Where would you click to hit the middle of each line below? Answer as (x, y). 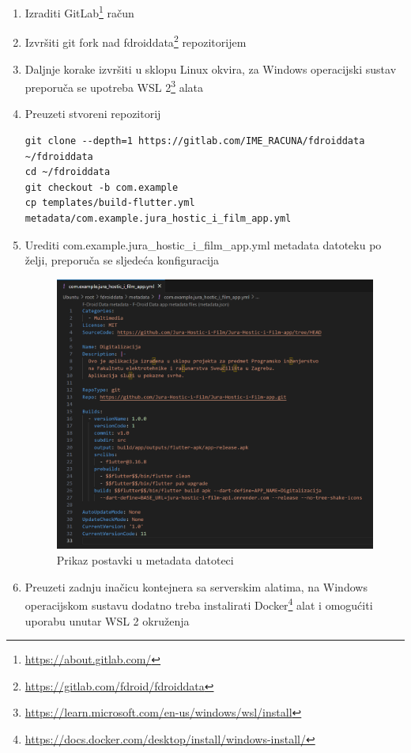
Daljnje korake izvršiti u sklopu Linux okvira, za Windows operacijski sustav (211, 68)
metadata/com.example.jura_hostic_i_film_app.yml (158, 218)
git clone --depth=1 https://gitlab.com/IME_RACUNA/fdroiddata (195, 141)
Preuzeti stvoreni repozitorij (93, 114)
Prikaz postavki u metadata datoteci (145, 560)
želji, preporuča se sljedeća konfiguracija (122, 260)
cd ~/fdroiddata (68, 172)
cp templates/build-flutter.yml (110, 203)
